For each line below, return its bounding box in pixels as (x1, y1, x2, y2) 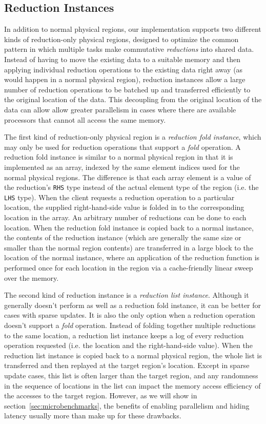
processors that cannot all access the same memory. (4, 114, 166, 125)
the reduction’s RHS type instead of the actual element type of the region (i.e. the (4, 182, 259, 192)
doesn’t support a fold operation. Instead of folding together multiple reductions (4, 319, 256, 330)
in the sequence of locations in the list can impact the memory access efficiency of (4, 380, 261, 391)
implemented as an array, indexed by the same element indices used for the (4, 161, 240, 172)
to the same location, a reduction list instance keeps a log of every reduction (4, 330, 244, 340)
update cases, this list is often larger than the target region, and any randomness (4, 370, 258, 380)
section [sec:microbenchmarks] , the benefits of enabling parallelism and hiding (4, 400, 250, 411)
